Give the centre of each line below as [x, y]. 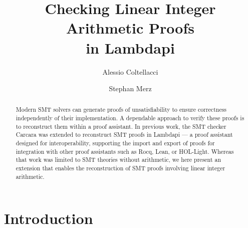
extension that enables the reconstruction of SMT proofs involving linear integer [120, 168]
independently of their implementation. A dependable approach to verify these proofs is [130, 118]
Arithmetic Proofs [130, 28]
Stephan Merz [130, 88]
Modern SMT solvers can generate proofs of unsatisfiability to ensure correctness [121, 109]
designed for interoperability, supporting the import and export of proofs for [115, 143]
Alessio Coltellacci [130, 71]
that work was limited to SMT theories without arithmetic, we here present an [118, 160]
